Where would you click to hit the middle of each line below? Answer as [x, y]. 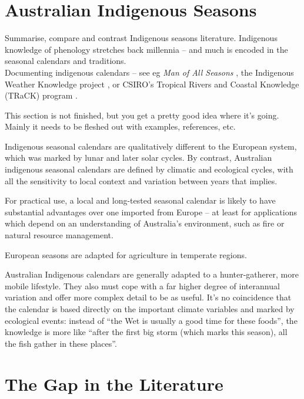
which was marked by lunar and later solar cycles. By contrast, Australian [138, 158]
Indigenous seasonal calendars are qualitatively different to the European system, [151, 146]
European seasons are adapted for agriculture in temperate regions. [126, 254]
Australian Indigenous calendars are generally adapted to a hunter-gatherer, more [152, 274]
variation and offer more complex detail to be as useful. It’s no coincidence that [148, 297]
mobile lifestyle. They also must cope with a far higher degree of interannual [142, 285]
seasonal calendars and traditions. [66, 61]
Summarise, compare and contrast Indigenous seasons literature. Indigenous [141, 38]
